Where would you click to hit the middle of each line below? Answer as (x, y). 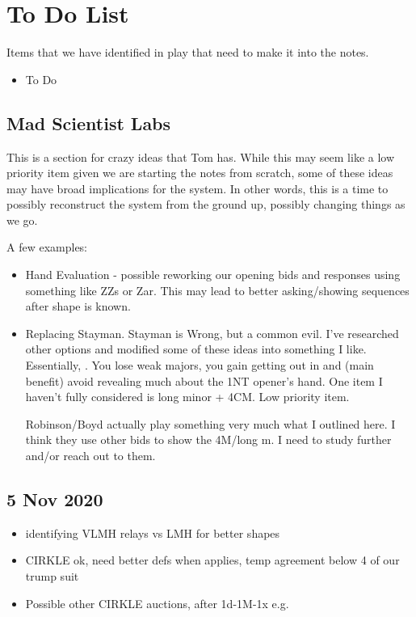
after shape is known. (78, 306)
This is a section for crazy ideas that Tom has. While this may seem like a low (201, 156)
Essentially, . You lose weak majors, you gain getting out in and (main (200, 365)
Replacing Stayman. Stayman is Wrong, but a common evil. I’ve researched (212, 333)
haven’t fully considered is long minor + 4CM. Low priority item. (187, 397)
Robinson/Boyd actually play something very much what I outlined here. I (210, 423)
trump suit (52, 576)
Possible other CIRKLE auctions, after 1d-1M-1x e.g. (157, 603)
